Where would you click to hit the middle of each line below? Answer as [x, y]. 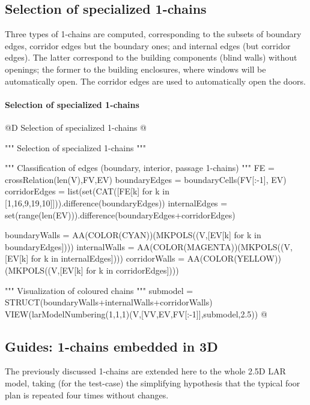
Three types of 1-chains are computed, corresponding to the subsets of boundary [153, 34]
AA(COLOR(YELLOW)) [234, 258]
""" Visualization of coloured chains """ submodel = [99, 290]
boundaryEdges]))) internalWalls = [70, 246]
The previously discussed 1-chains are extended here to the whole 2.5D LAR [145, 371]
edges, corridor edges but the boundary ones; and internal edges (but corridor [148, 45]
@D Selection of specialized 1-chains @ [76, 127]
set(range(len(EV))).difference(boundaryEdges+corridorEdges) [120, 214]
